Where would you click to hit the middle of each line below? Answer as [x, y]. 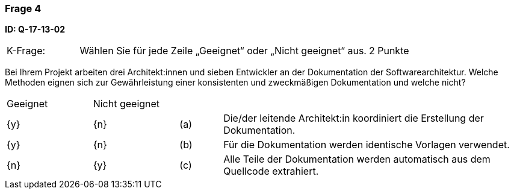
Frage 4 [23, 8]
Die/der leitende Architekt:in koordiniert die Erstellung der [354, 118]
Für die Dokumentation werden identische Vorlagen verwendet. [367, 145]
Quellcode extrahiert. [271, 171]
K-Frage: [26, 51]
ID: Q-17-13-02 [35, 30]
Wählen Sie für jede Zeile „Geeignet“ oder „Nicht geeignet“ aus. [223, 51]
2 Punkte [389, 51]
